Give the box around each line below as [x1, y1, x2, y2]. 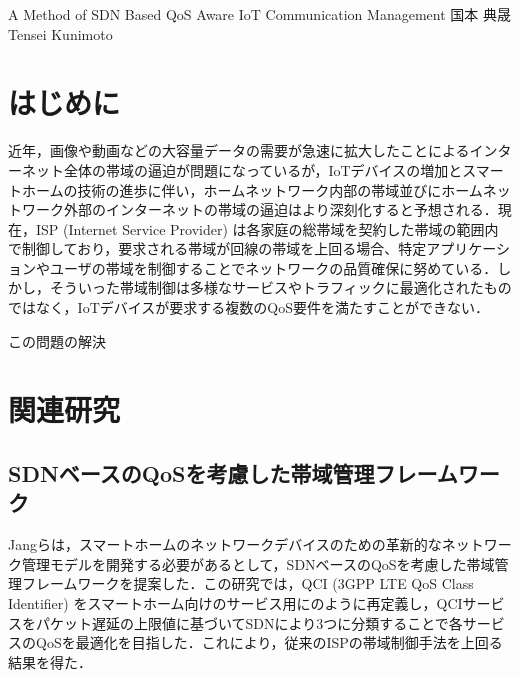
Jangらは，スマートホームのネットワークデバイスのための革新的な [8, 534, 442, 555]
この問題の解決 [8, 330, 106, 351]
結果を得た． [8, 651, 92, 672]
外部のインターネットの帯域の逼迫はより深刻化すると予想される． [63, 199, 498, 220]
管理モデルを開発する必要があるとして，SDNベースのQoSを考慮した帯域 [21, 553, 495, 574]
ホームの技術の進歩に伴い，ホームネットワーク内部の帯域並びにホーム [21, 179, 483, 200]
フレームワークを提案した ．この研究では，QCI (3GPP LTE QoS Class [21, 573, 474, 594]
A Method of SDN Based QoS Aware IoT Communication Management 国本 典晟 [8, 4, 511, 24]
